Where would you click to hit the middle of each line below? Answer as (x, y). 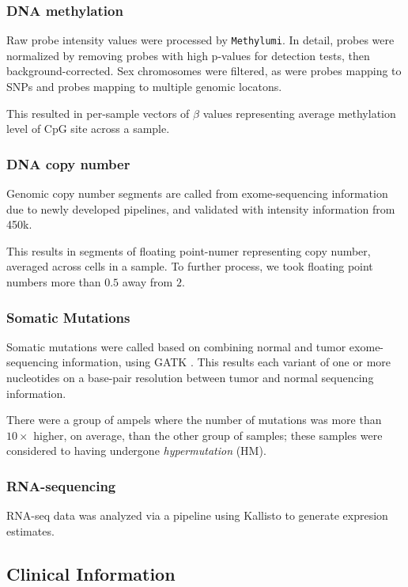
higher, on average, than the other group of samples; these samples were (208, 435)
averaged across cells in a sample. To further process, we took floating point (190, 266)
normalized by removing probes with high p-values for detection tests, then (188, 55)
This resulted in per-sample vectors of (98, 113)
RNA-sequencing (61, 485)
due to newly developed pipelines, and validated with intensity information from (201, 208)
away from (147, 282)
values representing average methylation (299, 113)
